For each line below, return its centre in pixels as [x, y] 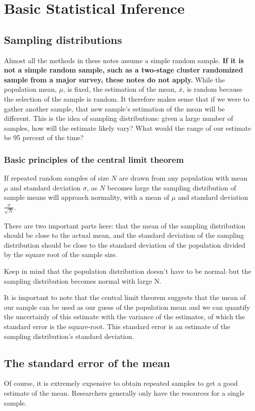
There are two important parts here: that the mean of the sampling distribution [125, 225]
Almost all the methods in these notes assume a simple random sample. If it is [124, 60]
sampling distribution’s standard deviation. [69, 336]
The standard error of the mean [87, 362]
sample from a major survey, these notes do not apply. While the [115, 79]
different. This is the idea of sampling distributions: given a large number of [119, 118]
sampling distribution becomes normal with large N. [83, 280]
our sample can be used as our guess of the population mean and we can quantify [127, 307]
